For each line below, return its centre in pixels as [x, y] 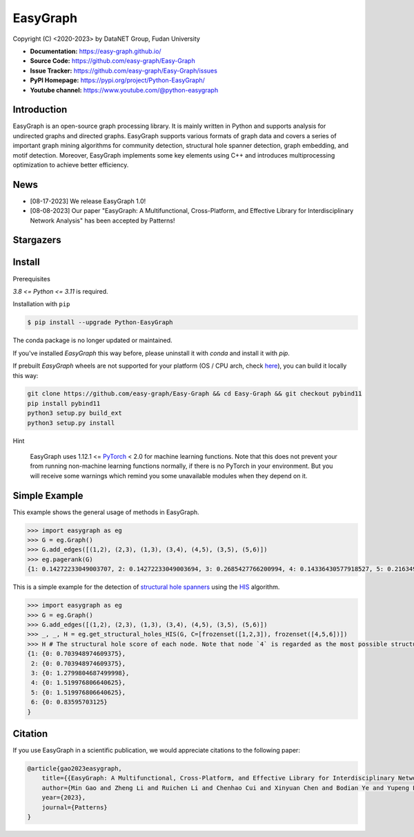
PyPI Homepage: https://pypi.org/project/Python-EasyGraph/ [117, 80]
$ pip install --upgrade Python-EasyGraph [100, 322]
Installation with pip [41, 304]
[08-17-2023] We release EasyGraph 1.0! [88, 201]
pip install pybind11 [64, 403]
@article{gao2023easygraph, [75, 769]
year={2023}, [64, 798]
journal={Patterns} [75, 807]
